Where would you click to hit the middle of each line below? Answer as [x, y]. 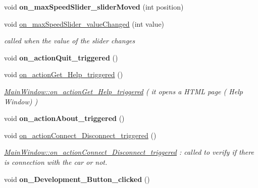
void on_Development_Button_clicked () [77, 179]
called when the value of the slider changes [70, 41]
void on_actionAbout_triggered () [64, 118]
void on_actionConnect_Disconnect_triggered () [80, 135]
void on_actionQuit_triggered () [61, 57]
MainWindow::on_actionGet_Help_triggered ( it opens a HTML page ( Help [123, 91]
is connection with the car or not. [56, 162]
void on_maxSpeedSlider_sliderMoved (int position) [94, 7]
